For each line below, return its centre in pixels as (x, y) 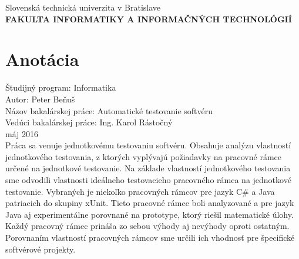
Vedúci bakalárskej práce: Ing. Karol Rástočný (89, 122)
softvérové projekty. (41, 249)
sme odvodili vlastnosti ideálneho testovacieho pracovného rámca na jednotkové (148, 180)
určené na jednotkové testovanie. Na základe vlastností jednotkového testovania (148, 168)
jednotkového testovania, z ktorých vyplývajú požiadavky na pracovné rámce (143, 156)
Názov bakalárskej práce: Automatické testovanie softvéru (109, 110)
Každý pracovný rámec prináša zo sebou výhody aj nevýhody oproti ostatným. (147, 226)
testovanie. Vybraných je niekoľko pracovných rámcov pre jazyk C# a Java (140, 191)
